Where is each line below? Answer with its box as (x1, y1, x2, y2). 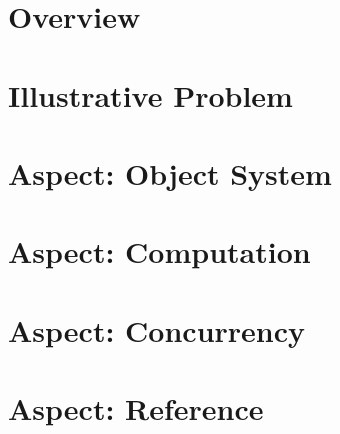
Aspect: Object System (8, 152, 332, 193)
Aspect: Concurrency (8, 309, 306, 350)
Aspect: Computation (8, 231, 311, 272)
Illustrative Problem (8, 74, 293, 115)
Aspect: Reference (8, 388, 264, 429)
